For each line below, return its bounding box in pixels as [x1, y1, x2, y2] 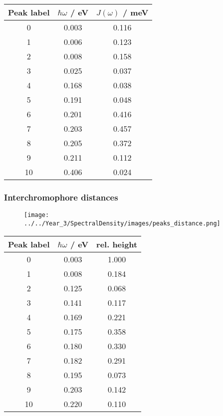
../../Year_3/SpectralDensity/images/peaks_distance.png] [24, 219, 221, 227]
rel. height [96, 238, 138, 250]
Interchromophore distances [4, 191, 118, 203]
